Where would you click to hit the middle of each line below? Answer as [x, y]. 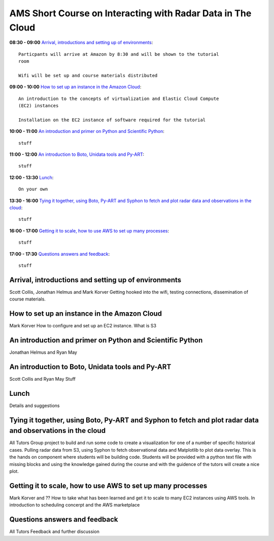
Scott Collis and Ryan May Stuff [42, 379]
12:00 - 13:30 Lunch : [31, 177]
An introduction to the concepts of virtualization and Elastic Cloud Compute [119, 98]
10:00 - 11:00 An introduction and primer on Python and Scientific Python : [87, 131]
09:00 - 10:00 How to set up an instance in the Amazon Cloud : [75, 87]
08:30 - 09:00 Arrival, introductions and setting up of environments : [81, 43]
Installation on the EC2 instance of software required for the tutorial [112, 120]
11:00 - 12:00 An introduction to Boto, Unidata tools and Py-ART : [77, 154]
